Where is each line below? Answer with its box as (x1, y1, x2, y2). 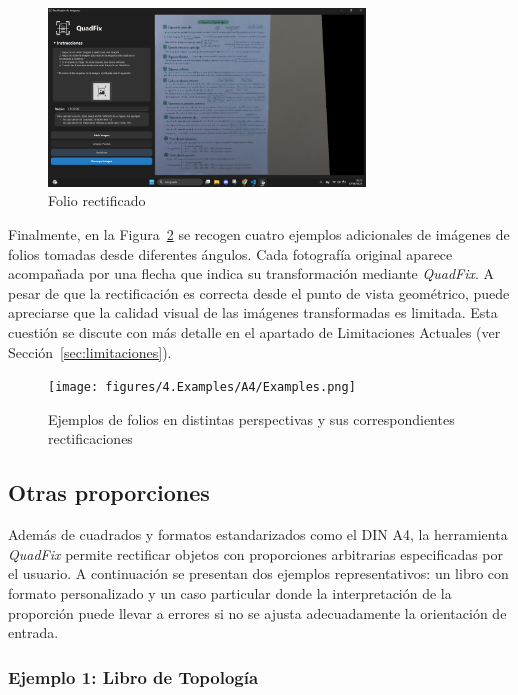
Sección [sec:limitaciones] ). (8, 341, 172, 362)
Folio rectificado (48, 190, 146, 211)
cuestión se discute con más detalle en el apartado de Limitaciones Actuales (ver (8, 322, 501, 343)
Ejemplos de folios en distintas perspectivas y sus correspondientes (48, 408, 455, 429)
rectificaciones (48, 428, 133, 449)
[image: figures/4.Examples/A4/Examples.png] (48, 380, 356, 395)
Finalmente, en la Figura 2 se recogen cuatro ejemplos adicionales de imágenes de (8, 224, 510, 245)
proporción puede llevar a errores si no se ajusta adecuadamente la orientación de (8, 602, 507, 623)
